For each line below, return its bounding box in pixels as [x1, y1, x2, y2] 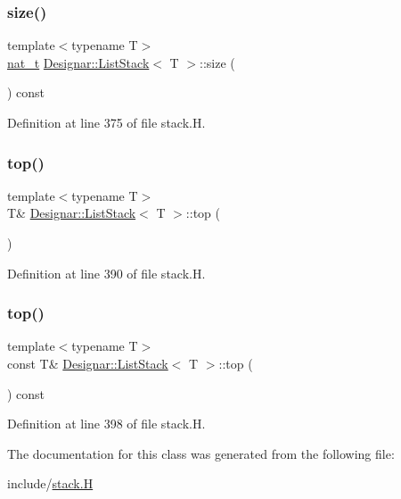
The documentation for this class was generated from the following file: [7, 444, 395, 462]
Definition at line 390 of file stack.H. [7, 263, 206, 282]
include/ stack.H [7, 474, 94, 493]
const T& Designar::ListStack [7, 354, 168, 372]
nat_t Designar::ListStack [7, 53, 150, 71]
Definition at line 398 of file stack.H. [7, 414, 206, 433]
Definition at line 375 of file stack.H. [7, 113, 206, 131]
